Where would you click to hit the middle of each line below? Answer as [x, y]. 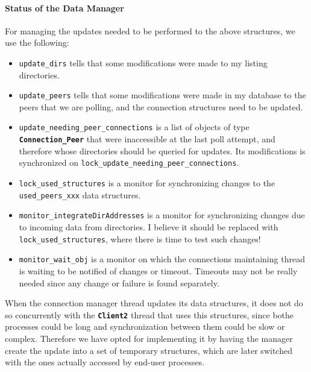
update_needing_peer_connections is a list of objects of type [134, 127]
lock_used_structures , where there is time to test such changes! [140, 238]
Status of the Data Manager [64, 8]
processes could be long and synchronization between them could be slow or [145, 326]
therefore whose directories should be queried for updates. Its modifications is [162, 150]
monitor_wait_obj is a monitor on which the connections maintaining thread [162, 259]
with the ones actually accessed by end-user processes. [105, 362]
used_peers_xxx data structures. [80, 194]
